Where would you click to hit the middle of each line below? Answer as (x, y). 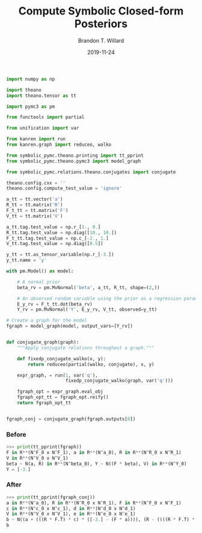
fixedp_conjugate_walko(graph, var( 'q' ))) (119, 381)
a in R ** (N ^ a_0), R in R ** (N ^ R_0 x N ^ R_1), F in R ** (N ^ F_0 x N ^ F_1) (94, 503)
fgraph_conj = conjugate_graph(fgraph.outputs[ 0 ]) (71, 419)
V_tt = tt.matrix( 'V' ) (35, 216)
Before (16, 434)
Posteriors (101, 24)
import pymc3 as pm (31, 107)
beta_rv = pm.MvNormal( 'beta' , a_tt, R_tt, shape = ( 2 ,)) (89, 287)
